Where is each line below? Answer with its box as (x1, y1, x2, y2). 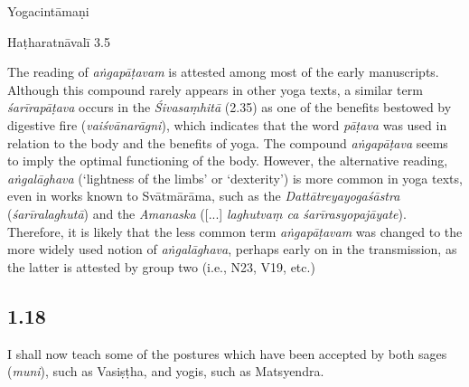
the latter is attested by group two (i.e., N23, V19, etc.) (7, 257, 315, 276)
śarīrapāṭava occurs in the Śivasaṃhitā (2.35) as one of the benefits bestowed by (7, 98, 452, 117)
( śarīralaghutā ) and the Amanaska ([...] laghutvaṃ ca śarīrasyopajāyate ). (7, 203, 407, 222)
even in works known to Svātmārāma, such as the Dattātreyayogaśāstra (7, 186, 400, 205)
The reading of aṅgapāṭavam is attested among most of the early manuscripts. (7, 62, 439, 81)
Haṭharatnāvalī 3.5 (7, 32, 111, 51)
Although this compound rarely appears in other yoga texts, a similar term (7, 80, 423, 99)
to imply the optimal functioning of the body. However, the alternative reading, (7, 151, 448, 170)
